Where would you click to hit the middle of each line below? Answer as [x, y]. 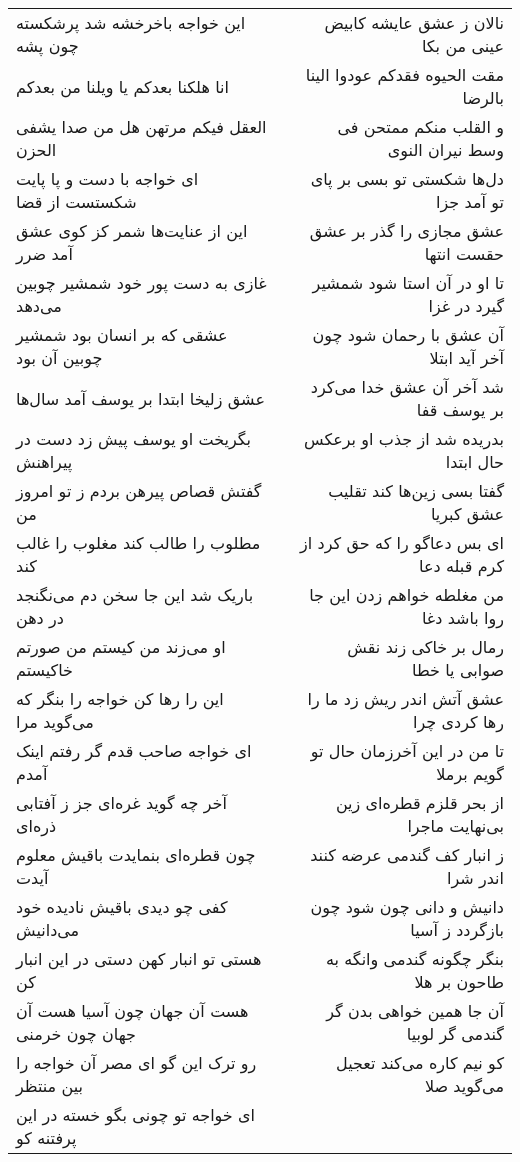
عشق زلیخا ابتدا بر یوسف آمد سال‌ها [140, 398]
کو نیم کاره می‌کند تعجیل [420, 1062]
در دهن [40, 617]
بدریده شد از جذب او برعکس [403, 438]
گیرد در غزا [466, 305]
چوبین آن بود [59, 357]
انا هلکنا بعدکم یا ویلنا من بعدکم [122, 86]
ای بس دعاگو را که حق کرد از [402, 542]
